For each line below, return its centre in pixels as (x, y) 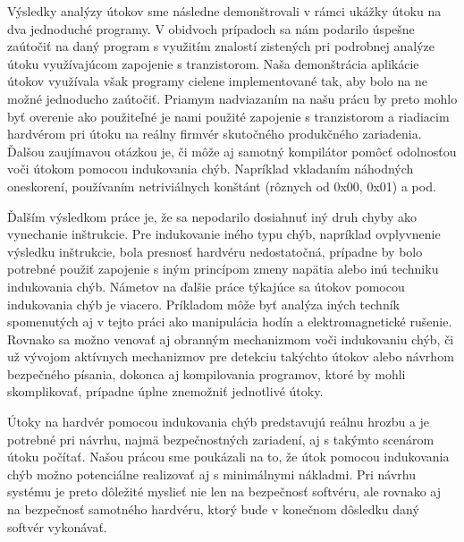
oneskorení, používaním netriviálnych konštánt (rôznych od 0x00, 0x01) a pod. (222, 186)
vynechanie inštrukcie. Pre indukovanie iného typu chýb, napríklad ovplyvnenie (224, 234)
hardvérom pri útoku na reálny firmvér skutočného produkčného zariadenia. (215, 134)
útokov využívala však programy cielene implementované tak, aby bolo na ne (217, 81)
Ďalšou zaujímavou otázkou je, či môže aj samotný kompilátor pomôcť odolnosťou (232, 151)
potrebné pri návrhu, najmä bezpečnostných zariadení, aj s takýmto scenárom (221, 439)
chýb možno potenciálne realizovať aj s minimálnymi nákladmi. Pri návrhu (211, 474)
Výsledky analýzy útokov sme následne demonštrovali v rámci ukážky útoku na (224, 11)
